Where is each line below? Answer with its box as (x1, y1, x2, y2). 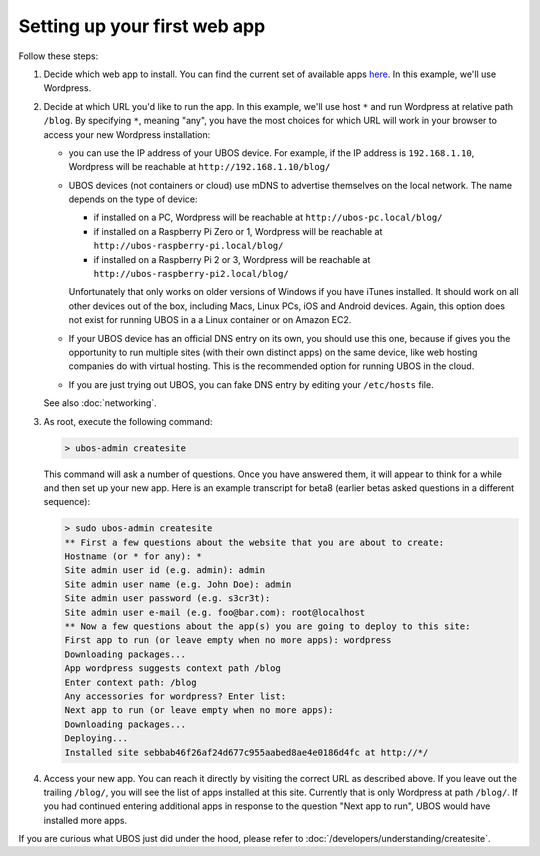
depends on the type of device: (68, 193, 199, 205)
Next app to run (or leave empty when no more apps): (64, 705, 334, 716)
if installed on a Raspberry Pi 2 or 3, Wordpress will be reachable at (93, 253, 371, 265)
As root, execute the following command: (43, 415, 213, 427)
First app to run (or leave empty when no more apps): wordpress (64, 635, 392, 646)
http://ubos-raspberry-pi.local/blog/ (93, 240, 284, 252)
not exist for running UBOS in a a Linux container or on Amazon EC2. (68, 314, 352, 326)
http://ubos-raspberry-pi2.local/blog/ (93, 268, 289, 280)
